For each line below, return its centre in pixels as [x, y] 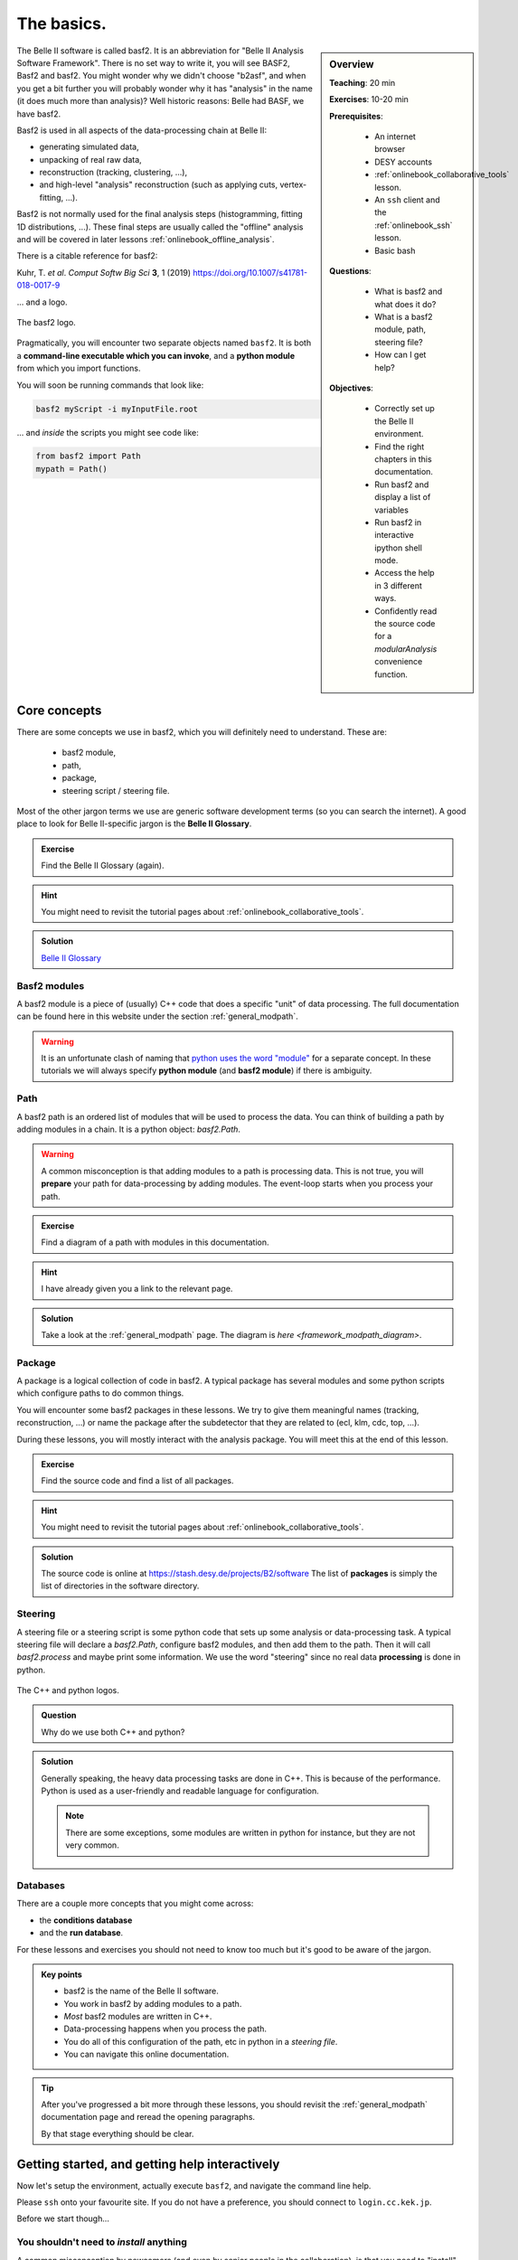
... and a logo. [42, 302]
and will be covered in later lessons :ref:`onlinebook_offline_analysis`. [146, 240]
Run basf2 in [398, 522]
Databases [41, 1885]
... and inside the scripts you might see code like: [108, 432]
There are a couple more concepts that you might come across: [135, 1904]
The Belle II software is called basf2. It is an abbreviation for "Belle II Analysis [160, 51]
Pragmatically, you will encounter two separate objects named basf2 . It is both [164, 343]
